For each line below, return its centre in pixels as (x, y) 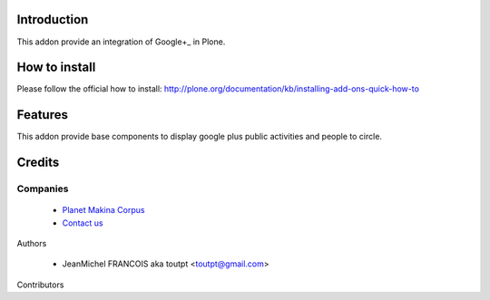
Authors (32, 244)
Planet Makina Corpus (103, 210)
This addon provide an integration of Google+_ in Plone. (121, 42)
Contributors (40, 285)
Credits (38, 163)
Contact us (83, 223)
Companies (43, 189)
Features (42, 115)
